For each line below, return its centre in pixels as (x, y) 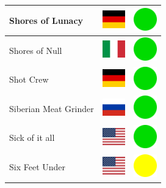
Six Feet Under (38, 167)
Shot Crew (29, 79)
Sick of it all (32, 137)
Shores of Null (36, 50)
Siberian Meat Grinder (52, 108)
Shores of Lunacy (46, 20)
